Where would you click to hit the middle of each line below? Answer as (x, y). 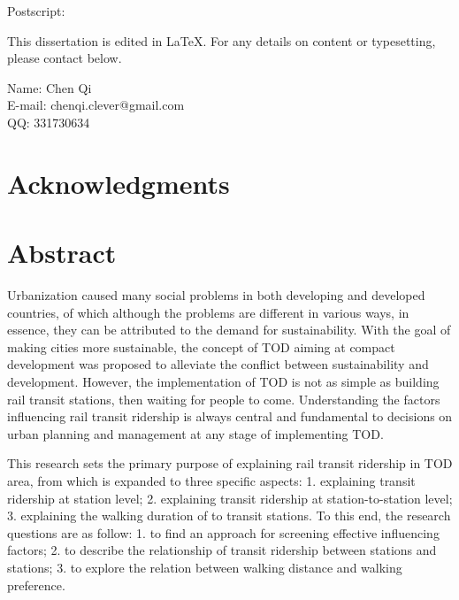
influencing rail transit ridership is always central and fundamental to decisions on (230, 416)
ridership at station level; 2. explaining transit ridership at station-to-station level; (230, 498)
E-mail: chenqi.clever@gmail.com (96, 105)
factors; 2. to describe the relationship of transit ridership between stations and (222, 550)
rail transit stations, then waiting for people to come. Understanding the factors (224, 399)
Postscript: (36, 11)
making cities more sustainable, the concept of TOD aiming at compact (201, 346)
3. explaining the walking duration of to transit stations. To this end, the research (229, 515)
